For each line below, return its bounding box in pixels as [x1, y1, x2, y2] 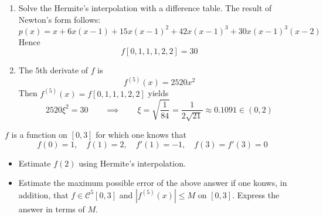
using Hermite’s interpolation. [79, 157, 186, 169]
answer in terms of [18, 202, 85, 215]
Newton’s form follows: [18, 13, 101, 25]
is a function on [11, 128, 67, 140]
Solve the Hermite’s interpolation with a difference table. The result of [18, 2, 272, 13]
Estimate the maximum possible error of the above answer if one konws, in [18, 177, 287, 189]
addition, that [18, 188, 69, 201]
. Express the [232, 188, 280, 201]
